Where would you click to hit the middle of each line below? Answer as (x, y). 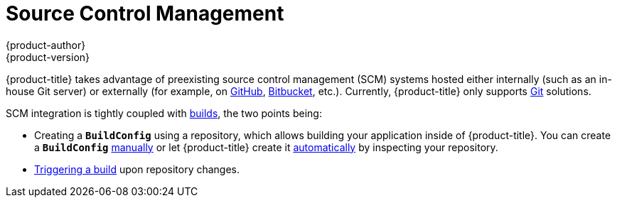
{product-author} (46, 45)
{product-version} (48, 57)
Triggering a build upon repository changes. (137, 169)
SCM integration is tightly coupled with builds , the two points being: (164, 113)
